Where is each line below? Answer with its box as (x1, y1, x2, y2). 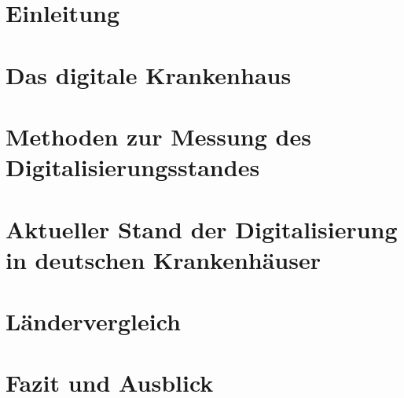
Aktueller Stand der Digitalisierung (6, 212, 398, 245)
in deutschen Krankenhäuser (6, 243, 321, 275)
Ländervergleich (6, 305, 181, 337)
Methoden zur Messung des (6, 120, 311, 152)
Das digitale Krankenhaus (6, 58, 292, 90)
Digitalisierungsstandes (6, 151, 260, 183)
